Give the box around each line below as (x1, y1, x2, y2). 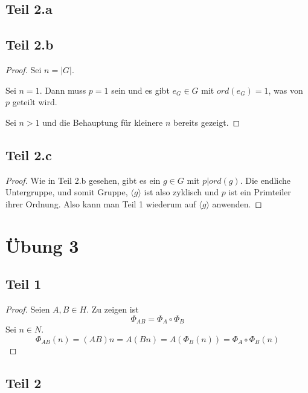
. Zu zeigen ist (86, 302, 139, 315)
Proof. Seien (5, 302, 50, 315)
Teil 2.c (5, 145, 52, 164)
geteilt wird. (12, 96, 57, 108)
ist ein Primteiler (228, 186, 291, 198)
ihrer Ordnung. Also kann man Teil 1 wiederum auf (5, 197, 196, 210)
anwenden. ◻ (212, 197, 262, 210)
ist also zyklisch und (144, 186, 219, 198)
